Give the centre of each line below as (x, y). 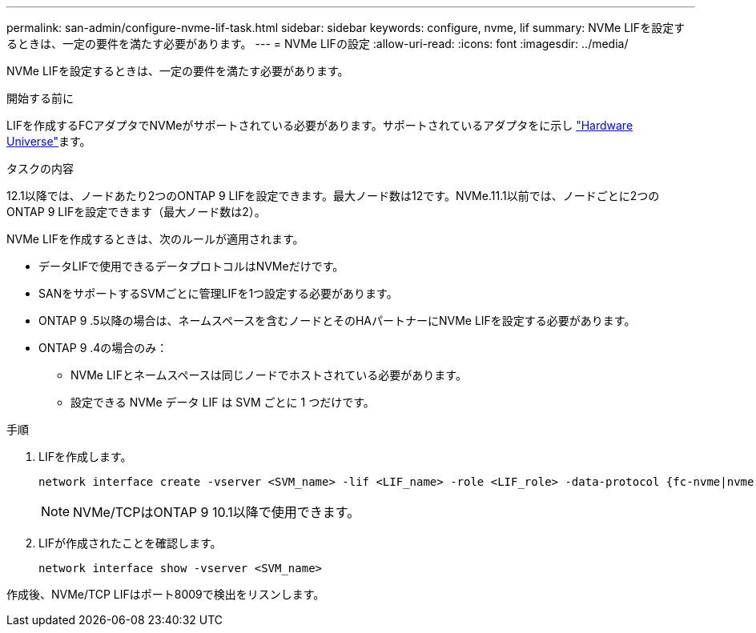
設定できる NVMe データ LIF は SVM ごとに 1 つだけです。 (223, 402)
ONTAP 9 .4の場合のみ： (103, 348)
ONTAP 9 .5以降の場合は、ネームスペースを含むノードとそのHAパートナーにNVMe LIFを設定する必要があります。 (337, 321)
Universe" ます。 (49, 141)
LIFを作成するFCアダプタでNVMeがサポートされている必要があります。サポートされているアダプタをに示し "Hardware (320, 125)
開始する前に (40, 98)
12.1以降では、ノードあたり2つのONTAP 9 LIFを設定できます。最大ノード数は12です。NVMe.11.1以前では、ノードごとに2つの (333, 196)
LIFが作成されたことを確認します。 (130, 543)
